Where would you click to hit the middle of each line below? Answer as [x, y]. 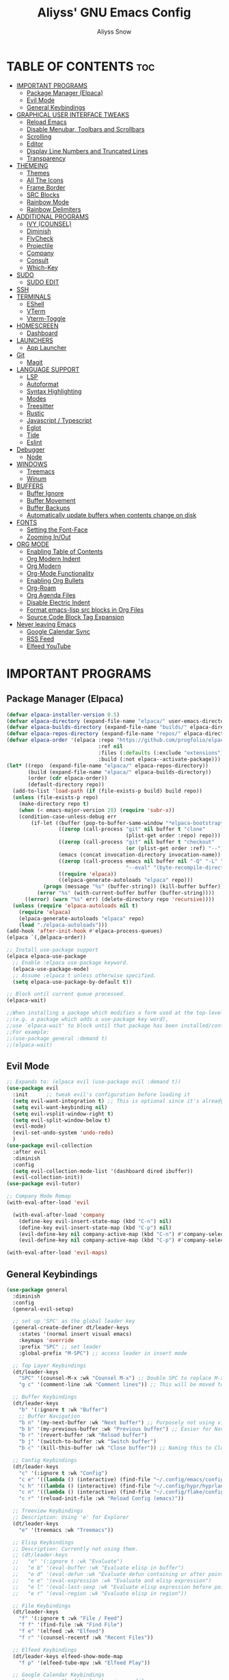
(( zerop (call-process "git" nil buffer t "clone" [132, 829]
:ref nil [111, 747]
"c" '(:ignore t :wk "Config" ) [63, 1473]
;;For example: [28, 1032]
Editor [35, 144]
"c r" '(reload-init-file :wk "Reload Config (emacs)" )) [102, 1498]
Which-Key [42, 267]
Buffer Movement [51, 500]
